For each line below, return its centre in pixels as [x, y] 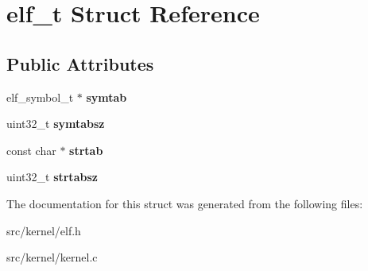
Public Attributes [80, 63]
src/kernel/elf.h [44, 230]
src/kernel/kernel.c [52, 257]
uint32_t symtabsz [56, 124]
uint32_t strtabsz [52, 177]
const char [31, 150]
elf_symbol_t [40, 97]
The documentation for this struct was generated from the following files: [185, 203]
